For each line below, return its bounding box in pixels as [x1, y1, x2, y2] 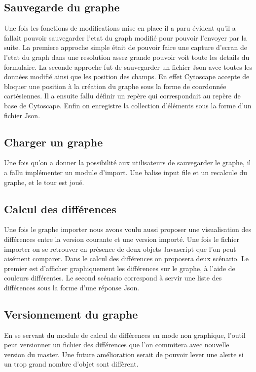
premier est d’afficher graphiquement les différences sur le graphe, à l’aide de [4, 263, 235, 273]
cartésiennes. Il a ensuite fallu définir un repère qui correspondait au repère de [4, 91, 241, 101]
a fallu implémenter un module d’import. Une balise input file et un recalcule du [4, 167, 247, 177]
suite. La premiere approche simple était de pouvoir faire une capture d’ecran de [4, 42, 247, 52]
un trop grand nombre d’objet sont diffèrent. [4, 359, 139, 369]
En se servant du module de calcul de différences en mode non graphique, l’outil [4, 329, 246, 340]
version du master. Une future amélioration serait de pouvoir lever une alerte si [4, 349, 244, 359]
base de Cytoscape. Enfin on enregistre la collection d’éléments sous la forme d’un [4, 100, 252, 110]
